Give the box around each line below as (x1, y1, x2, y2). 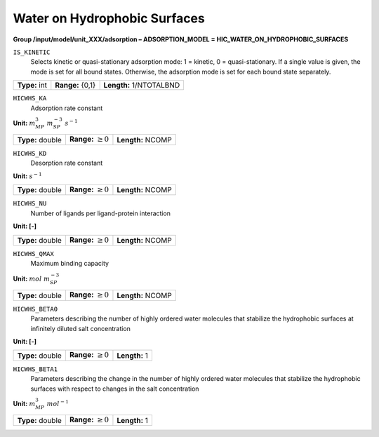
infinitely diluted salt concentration (30, 324, 131, 332)
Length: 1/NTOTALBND (103, 81, 180, 90)
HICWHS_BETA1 (13, 365, 58, 373)
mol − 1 (46, 398, 69, 408)
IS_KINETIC (13, 48, 51, 56)
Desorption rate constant (30, 159, 103, 168)
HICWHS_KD (13, 149, 47, 157)
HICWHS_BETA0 (13, 305, 58, 313)
